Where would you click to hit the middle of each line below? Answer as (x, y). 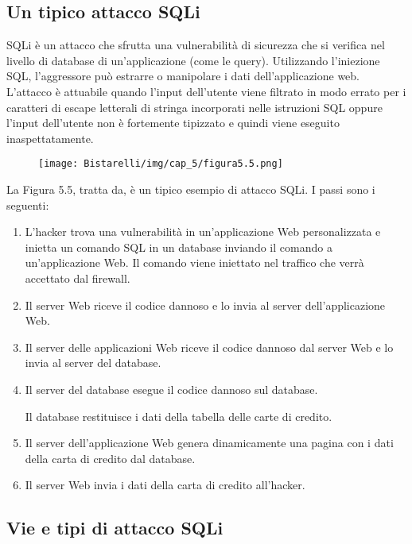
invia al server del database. (93, 363)
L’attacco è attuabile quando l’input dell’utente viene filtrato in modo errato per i (206, 91)
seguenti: (28, 204)
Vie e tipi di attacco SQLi (115, 528)
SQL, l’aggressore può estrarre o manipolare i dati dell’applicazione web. (183, 76)
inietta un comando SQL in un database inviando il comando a (179, 247)
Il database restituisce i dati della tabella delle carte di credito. (179, 416)
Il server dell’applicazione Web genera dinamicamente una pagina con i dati (209, 443)
